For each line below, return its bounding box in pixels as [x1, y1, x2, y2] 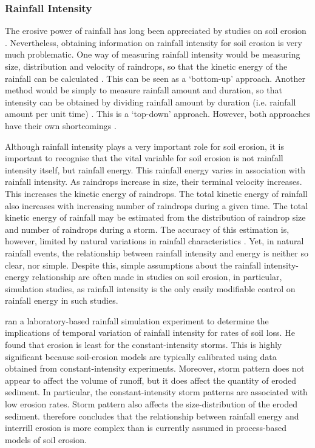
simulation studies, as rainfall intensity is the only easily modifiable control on [5, 282, 296, 295]
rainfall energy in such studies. [5, 294, 118, 307]
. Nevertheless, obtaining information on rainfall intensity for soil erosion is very [5, 36, 302, 48]
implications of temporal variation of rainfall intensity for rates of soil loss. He [5, 326, 295, 339]
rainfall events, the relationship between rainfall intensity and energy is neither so [5, 246, 308, 259]
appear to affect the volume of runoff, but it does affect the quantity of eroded [5, 373, 297, 386]
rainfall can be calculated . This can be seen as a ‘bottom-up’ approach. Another [5, 72, 306, 84]
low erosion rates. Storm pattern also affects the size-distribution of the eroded [5, 398, 298, 410]
